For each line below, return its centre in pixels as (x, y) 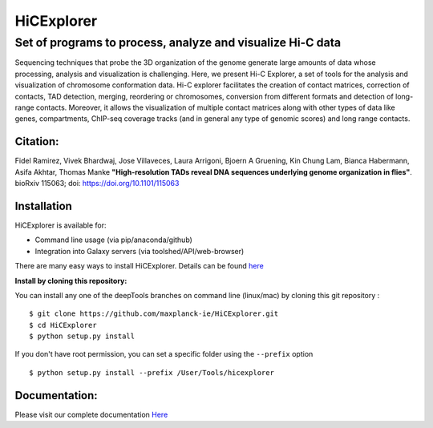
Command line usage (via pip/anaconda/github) (113, 240)
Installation (43, 206)
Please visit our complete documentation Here (91, 414)
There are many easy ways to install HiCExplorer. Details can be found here (139, 266)
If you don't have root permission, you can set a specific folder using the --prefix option (164, 354)
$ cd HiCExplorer (63, 325)
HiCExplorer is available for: (61, 225)
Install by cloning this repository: (71, 281)
